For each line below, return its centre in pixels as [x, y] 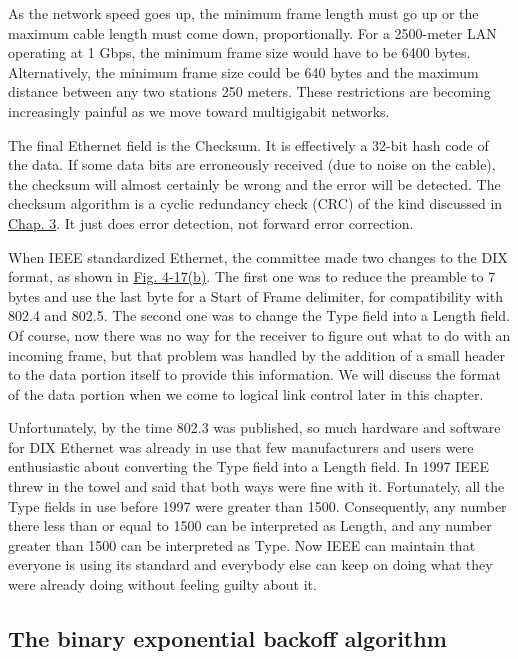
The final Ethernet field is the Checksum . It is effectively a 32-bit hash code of [248, 144]
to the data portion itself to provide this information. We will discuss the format [254, 374]
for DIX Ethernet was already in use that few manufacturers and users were [241, 446]
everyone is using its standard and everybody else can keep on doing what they [250, 564]
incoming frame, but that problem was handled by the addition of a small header [256, 354]
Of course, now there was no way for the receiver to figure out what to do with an [259, 334]
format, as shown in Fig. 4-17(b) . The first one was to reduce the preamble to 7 [252, 276]
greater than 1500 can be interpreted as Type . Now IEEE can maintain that [242, 544]
